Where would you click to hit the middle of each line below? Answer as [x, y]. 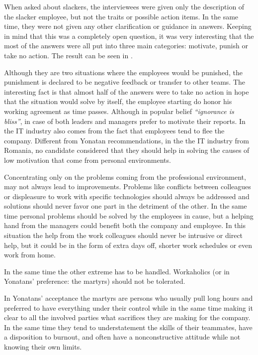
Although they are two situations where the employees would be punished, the [123, 72]
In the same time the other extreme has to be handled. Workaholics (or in [117, 271]
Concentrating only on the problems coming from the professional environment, [125, 177]
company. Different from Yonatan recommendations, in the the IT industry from [127, 140]
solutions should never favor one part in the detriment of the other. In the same [126, 206]
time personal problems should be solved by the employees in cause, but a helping [129, 215]
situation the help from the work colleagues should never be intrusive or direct [124, 235]
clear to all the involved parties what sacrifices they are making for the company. [127, 317]
